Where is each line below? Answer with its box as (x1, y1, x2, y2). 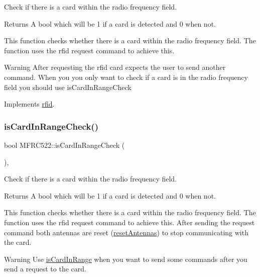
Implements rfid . (4, 99, 55, 109)
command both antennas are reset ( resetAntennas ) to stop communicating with (4, 227, 248, 237)
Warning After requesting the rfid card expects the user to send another (4, 62, 226, 72)
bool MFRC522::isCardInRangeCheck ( (4, 139, 125, 150)
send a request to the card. (4, 263, 86, 274)
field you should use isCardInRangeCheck (4, 81, 132, 92)
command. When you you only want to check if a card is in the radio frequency (4, 71, 248, 82)
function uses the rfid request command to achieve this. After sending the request (4, 217, 255, 227)
